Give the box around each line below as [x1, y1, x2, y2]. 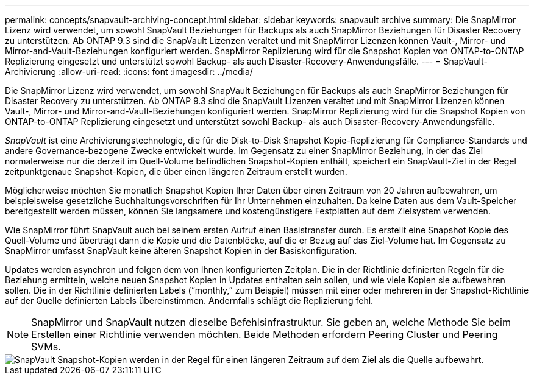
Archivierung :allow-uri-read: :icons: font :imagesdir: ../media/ [5, 66, 253, 77]
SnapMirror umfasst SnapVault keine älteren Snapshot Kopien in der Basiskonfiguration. [5, 245, 357, 256]
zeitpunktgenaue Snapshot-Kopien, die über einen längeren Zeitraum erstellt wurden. [5, 166, 347, 177]
